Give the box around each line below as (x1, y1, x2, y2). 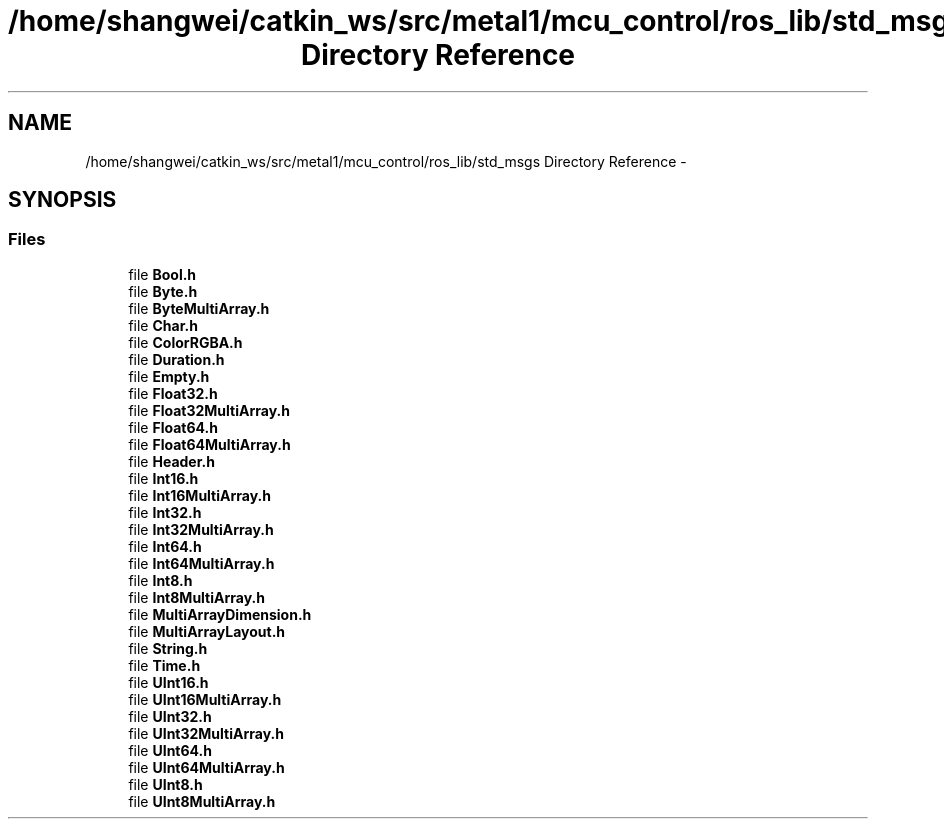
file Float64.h (128, 418, 218, 436)
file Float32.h (128, 384, 218, 402)
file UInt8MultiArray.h (128, 792, 276, 810)
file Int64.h (128, 537, 202, 555)
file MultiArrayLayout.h (128, 622, 286, 640)
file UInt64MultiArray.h (128, 758, 285, 776)
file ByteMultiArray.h (128, 299, 270, 317)
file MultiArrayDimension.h (128, 605, 312, 623)
